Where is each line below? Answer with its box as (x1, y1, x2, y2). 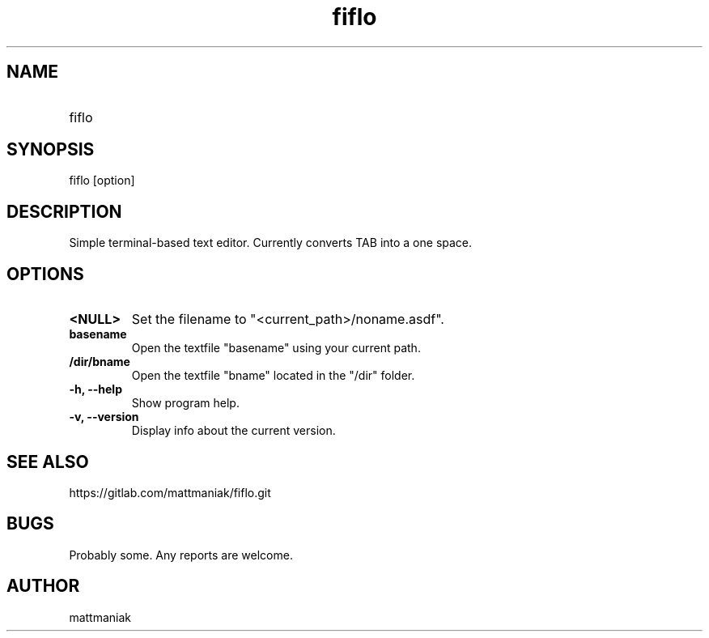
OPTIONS (6, 263, 84, 284)
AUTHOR (6, 576, 80, 597)
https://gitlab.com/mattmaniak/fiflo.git (69, 485, 271, 500)
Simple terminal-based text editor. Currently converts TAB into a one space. (69, 236, 473, 250)
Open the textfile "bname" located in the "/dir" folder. (131, 368, 415, 383)
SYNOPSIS (6, 139, 95, 160)
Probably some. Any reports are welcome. (69, 547, 293, 562)
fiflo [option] (69, 173, 135, 188)
